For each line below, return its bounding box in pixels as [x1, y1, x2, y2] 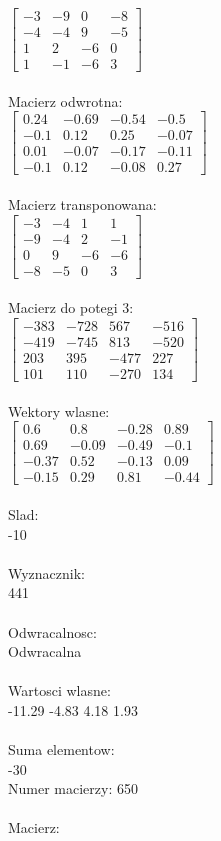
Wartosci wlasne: [8, 680, 111, 701]
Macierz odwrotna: [8, 90, 123, 111]
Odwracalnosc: [8, 621, 97, 642]
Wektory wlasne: [8, 400, 110, 421]
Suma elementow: [8, 739, 115, 760]
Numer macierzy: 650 [8, 778, 138, 799]
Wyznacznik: [8, 562, 86, 583]
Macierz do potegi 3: [8, 297, 134, 318]
